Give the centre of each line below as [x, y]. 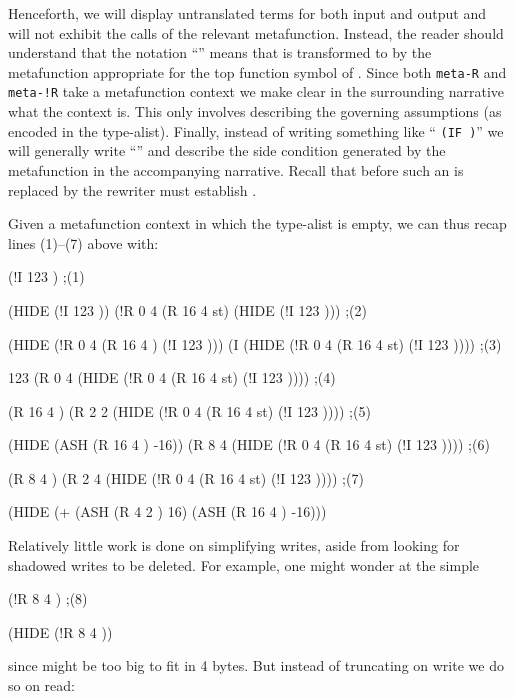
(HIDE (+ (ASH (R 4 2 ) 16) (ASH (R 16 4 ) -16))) [167, 511]
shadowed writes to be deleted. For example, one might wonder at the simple [244, 564]
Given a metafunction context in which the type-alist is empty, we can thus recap [257, 223]
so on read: [42, 685]
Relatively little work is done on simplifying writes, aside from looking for [234, 545]
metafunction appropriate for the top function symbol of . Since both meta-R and [257, 71]
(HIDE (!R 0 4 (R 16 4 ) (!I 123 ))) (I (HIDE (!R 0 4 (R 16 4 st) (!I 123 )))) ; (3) [255, 343]
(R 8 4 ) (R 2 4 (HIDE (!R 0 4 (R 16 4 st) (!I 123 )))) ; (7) [186, 477]
